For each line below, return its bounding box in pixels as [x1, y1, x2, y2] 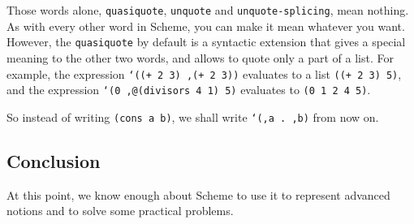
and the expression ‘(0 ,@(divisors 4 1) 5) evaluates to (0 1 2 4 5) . [6, 81, 371, 98]
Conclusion [6, 148, 101, 173]
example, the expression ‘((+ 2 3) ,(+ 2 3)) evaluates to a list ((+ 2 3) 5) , [6, 65, 402, 82]
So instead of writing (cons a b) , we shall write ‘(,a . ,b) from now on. [6, 108, 379, 125]
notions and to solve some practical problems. [6, 202, 234, 219]
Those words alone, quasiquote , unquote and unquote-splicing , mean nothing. [6, 2, 409, 18]
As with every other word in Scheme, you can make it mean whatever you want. [6, 17, 405, 34]
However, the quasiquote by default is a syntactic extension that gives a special [6, 33, 406, 50]
